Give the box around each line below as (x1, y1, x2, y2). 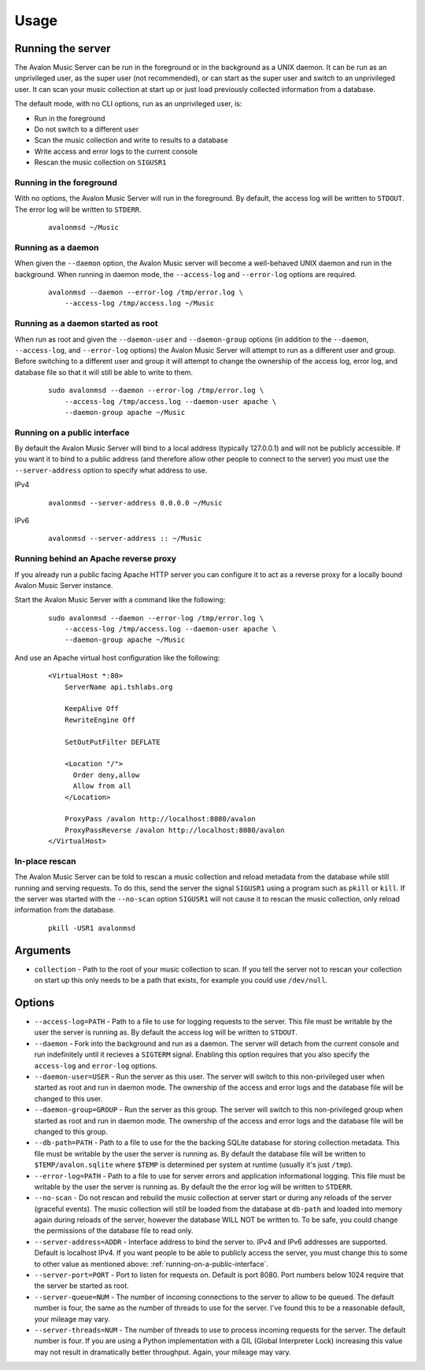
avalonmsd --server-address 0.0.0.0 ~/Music (48, 498, 224, 507)
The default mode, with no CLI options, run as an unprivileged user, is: (14, 99, 242, 109)
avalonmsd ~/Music (48, 223, 120, 232)
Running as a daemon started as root (14, 318, 158, 329)
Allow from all (72, 782, 131, 791)
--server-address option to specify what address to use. (14, 465, 208, 475)
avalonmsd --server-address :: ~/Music (48, 534, 202, 543)
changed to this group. (34, 1127, 108, 1136)
